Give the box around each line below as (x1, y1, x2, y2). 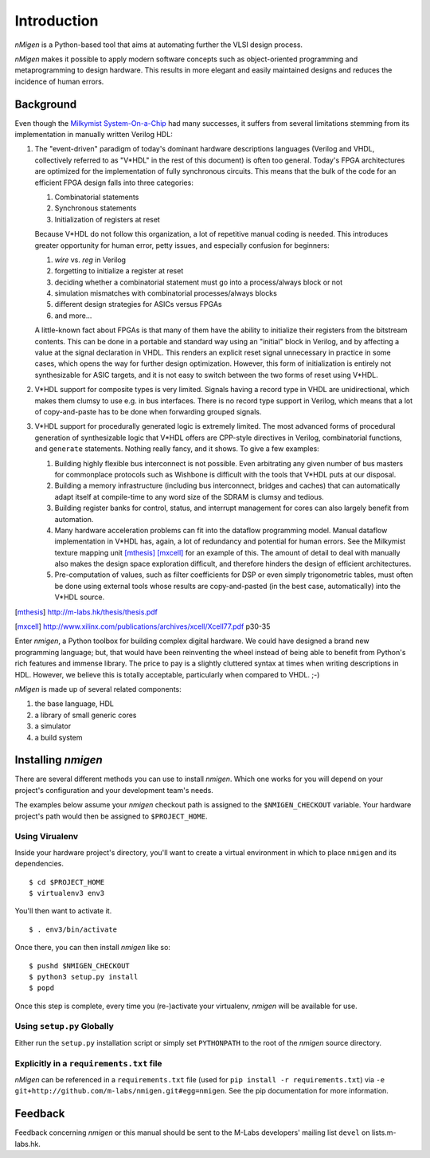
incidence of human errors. (14, 77, 104, 86)
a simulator (34, 721, 72, 731)
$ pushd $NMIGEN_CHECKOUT (29, 961, 131, 970)
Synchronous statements (54, 203, 137, 213)
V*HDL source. (54, 592, 105, 602)
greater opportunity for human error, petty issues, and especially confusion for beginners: (34, 240, 330, 250)
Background (14, 97, 77, 111)
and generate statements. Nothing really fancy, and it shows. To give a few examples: (34, 444, 320, 453)
